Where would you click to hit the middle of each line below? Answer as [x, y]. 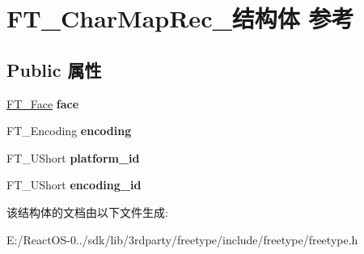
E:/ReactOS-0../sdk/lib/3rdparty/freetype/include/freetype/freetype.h [182, 239]
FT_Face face [43, 103]
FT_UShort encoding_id [74, 185]
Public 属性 [54, 69]
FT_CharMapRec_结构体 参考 [180, 18]
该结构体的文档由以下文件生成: [87, 212]
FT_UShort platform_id [73, 157]
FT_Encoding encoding [69, 131]
